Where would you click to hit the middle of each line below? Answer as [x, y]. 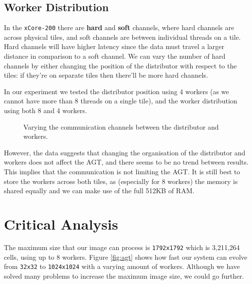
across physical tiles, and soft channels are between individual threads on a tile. [122, 37]
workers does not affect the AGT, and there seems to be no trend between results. [126, 162]
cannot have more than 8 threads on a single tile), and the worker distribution [121, 101]
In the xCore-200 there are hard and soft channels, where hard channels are [119, 27]
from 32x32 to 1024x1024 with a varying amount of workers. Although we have [122, 266]
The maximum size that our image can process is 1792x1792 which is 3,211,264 [122, 247]
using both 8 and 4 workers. [45, 110]
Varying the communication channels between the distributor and [121, 126]
